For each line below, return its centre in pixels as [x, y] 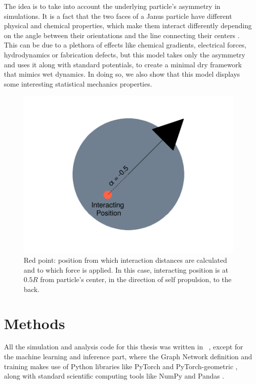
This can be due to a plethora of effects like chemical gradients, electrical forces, [125, 45]
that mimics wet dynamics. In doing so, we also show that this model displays [122, 74]
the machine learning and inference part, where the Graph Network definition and [128, 357]
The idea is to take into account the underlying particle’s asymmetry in [112, 6]
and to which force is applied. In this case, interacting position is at [126, 269]
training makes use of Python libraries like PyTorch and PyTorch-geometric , [121, 366]
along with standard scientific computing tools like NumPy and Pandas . [114, 376]
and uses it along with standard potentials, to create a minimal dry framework [123, 64]
